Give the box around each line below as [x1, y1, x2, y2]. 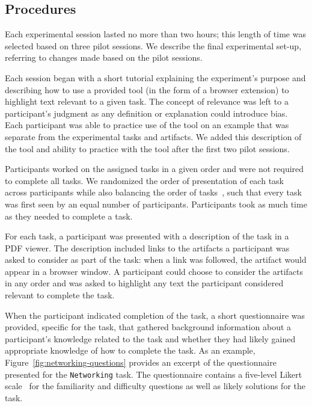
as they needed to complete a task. [5, 209, 133, 222]
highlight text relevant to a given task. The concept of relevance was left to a [5, 95, 289, 108]
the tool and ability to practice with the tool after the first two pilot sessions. [5, 142, 290, 155]
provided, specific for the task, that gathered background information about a [5, 321, 292, 333]
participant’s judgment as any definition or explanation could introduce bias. [5, 106, 288, 119]
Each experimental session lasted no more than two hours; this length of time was [5, 28, 306, 40]
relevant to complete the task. [5, 289, 115, 301]
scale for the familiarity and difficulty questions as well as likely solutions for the [5, 380, 305, 392]
